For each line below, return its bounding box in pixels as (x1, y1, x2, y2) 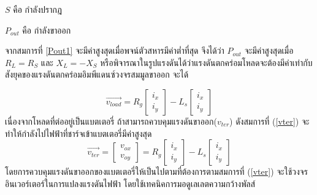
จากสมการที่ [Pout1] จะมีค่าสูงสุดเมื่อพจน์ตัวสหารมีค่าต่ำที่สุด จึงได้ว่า (5, 44, 224, 57)
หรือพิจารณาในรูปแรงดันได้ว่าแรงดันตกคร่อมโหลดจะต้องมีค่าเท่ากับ (100, 56, 313, 68)
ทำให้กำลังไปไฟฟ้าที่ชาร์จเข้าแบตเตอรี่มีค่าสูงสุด (5, 127, 152, 139)
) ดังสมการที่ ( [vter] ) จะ (229, 114, 310, 127)
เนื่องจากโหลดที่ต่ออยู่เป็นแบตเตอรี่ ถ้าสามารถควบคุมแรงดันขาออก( (5, 114, 217, 127)
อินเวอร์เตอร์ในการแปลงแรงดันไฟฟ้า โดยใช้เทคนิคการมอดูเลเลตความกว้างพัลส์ (5, 177, 256, 189)
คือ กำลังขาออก (22, 23, 71, 36)
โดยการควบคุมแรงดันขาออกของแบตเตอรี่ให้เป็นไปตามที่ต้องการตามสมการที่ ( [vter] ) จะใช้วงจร (5, 165, 308, 178)
